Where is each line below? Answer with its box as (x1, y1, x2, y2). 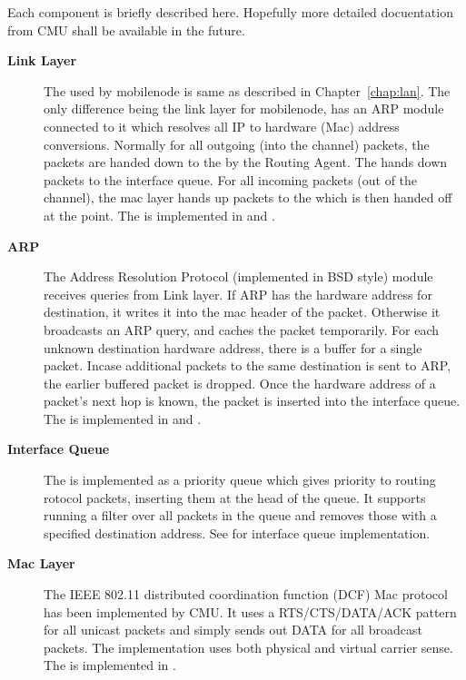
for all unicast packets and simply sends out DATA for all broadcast (44, 620, 422, 639)
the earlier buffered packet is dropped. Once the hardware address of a (44, 373, 436, 392)
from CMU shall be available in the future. (7, 20, 245, 39)
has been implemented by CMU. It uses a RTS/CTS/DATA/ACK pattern (44, 602, 457, 621)
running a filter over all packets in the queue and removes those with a (44, 506, 437, 525)
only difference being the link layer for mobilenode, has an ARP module (44, 99, 444, 118)
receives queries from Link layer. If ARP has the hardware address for (44, 284, 432, 303)
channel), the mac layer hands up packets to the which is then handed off (44, 188, 452, 207)
